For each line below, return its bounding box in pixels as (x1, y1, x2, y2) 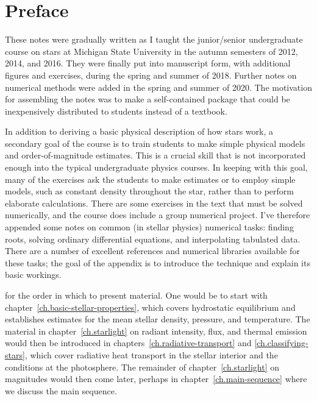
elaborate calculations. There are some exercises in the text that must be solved (5, 196, 303, 209)
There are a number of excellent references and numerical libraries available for (5, 244, 300, 257)
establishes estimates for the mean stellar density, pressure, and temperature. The (5, 313, 310, 325)
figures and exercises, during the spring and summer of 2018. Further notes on (5, 68, 297, 81)
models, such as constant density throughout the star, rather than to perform (5, 185, 294, 197)
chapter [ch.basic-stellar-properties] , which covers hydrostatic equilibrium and (5, 300, 296, 313)
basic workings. (5, 268, 62, 281)
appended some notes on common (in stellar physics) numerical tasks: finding (5, 221, 294, 233)
